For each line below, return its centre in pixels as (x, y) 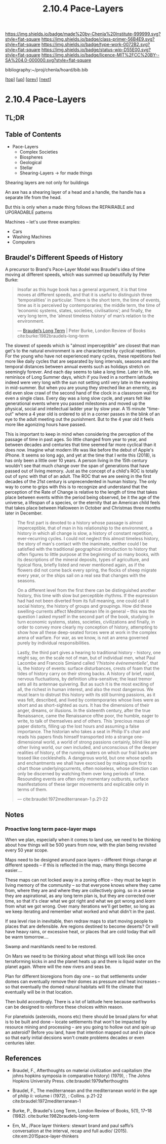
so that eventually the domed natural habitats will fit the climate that (74, 987)
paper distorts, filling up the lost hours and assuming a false (78, 726)
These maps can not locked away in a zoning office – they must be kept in (81, 880)
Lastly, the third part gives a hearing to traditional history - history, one (89, 653)
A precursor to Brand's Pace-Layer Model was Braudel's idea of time (75, 269)
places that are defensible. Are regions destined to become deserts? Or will (82, 926)
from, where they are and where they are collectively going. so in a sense (80, 891)
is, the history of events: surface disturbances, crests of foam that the (88, 668)
